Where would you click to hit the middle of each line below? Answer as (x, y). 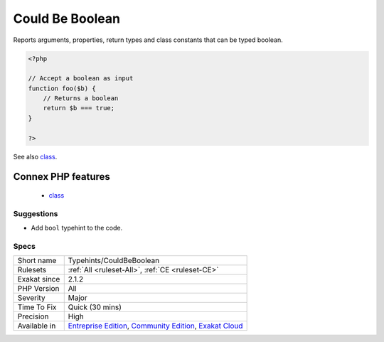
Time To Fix (37, 307)
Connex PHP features (62, 177)
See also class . (35, 156)
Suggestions (36, 213)
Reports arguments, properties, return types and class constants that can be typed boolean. (148, 40)
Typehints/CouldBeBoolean (114, 261)
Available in (37, 326)
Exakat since (39, 279)
